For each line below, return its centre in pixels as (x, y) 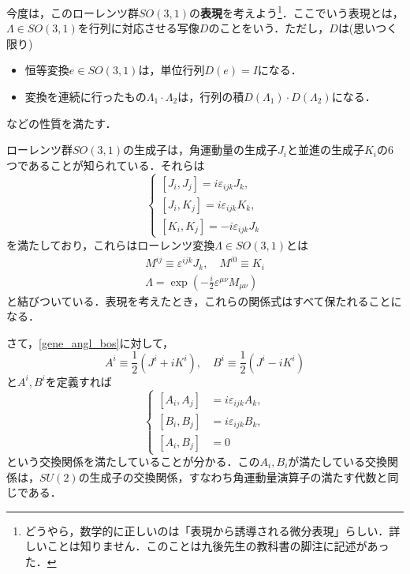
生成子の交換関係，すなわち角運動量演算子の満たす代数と (239, 476)
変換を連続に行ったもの (86, 97)
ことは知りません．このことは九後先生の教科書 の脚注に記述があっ (218, 546)
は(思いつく (368, 28)
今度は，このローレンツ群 (73, 12)
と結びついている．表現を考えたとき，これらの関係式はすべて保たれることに (204, 300)
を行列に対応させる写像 (138, 28)
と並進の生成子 (325, 150)
